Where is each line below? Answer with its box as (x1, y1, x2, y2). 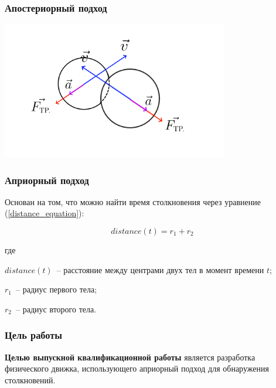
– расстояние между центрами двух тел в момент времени (56, 263, 264, 275)
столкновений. (5, 373, 56, 386)
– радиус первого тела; (16, 283, 97, 295)
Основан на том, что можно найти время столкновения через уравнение (5, 195, 261, 207)
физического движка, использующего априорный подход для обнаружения (5, 362, 269, 375)
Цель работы (5, 328, 63, 342)
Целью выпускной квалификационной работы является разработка (5, 350, 255, 363)
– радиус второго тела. (16, 302, 97, 315)
